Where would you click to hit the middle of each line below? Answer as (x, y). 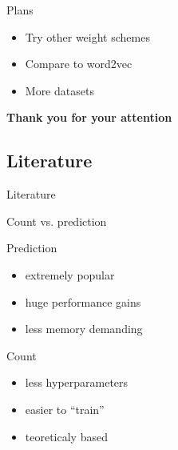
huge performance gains (83, 301)
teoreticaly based (66, 436)
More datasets (59, 90)
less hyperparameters (77, 382)
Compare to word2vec (79, 64)
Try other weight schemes (87, 36)
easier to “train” (65, 409)
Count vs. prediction (57, 221)
